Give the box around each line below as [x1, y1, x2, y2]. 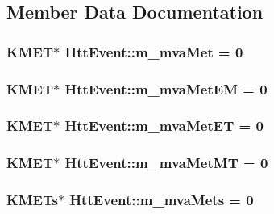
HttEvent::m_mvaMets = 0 [69, 190, 254, 210]
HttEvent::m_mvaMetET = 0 [64, 115, 264, 136]
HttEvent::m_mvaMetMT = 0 [64, 153, 268, 173]
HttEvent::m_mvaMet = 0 [64, 41, 243, 61]
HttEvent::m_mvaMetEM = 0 [64, 78, 268, 99]
